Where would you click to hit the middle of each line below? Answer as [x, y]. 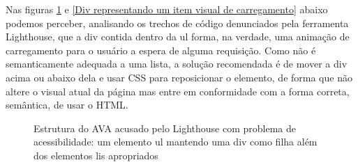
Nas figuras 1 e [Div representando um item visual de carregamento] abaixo [167, 9]
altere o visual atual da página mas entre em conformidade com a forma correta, [178, 91]
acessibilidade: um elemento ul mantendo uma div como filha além [176, 142]
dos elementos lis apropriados [96, 155]
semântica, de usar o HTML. [67, 105]
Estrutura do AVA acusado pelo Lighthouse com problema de [165, 128]
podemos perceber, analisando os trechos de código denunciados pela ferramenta [177, 23]
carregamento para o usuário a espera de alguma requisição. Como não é [161, 50]
